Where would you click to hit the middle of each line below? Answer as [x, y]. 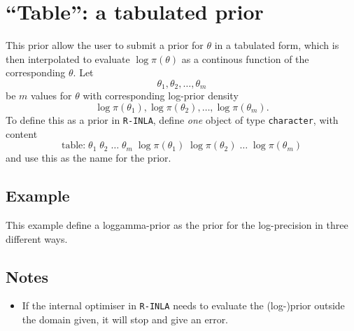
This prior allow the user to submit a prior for [105, 45]
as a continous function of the [245, 58]
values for [51, 96]
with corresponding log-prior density [161, 96]
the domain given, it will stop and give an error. [125, 319]
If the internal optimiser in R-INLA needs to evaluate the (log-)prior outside [183, 305]
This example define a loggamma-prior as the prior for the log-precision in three [177, 225]
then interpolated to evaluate [68, 58]
